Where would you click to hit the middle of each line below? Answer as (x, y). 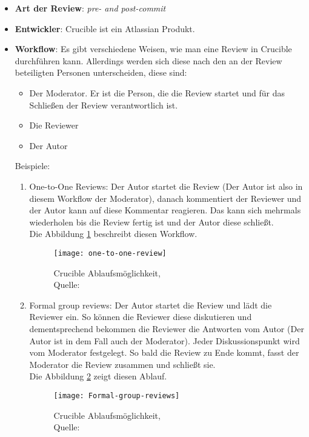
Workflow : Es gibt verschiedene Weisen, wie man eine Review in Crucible (153, 49)
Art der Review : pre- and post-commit (90, 8)
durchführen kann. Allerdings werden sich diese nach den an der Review (148, 60)
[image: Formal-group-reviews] (117, 395)
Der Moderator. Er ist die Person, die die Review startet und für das (157, 92)
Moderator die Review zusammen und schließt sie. (122, 364)
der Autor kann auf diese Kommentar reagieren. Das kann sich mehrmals (165, 210)
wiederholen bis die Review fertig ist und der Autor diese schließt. (151, 222)
